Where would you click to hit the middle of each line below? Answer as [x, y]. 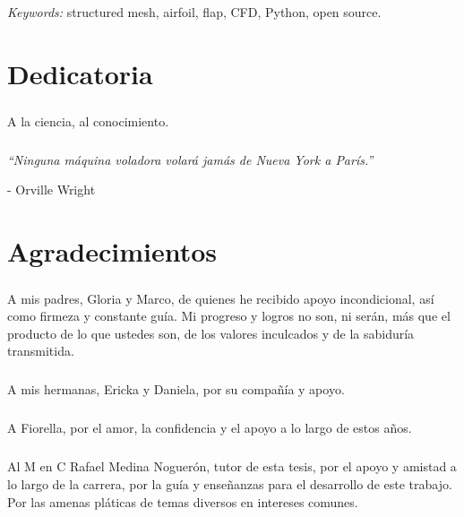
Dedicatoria [80, 74]
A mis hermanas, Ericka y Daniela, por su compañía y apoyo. [176, 389]
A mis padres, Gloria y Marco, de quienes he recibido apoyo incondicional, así [221, 298]
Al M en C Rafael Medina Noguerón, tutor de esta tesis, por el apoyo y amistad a [232, 466]
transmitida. [41, 351]
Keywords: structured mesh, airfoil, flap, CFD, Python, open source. [194, 12]
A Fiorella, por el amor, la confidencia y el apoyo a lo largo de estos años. [210, 428]
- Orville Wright [52, 190]
